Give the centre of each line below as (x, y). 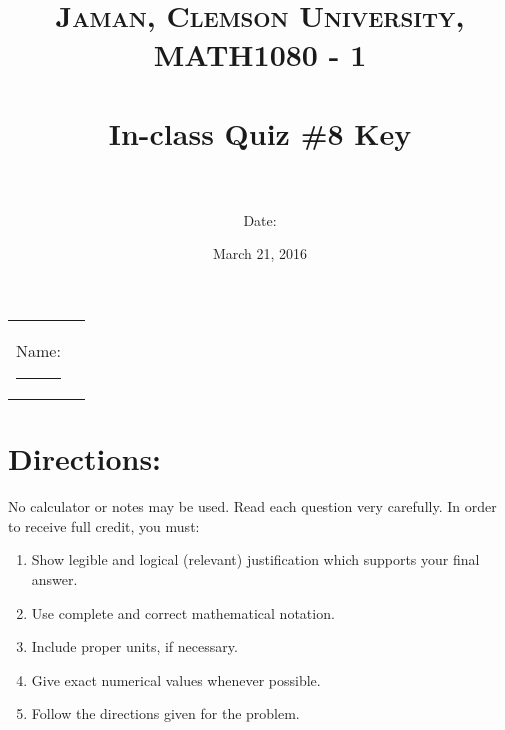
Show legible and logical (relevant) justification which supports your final (255, 559)
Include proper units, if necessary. (134, 646)
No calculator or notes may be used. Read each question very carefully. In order (252, 506)
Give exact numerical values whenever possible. (176, 679)
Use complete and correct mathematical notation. (183, 612)
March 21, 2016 (260, 253)
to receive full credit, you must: (104, 525)
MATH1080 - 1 (260, 54)
